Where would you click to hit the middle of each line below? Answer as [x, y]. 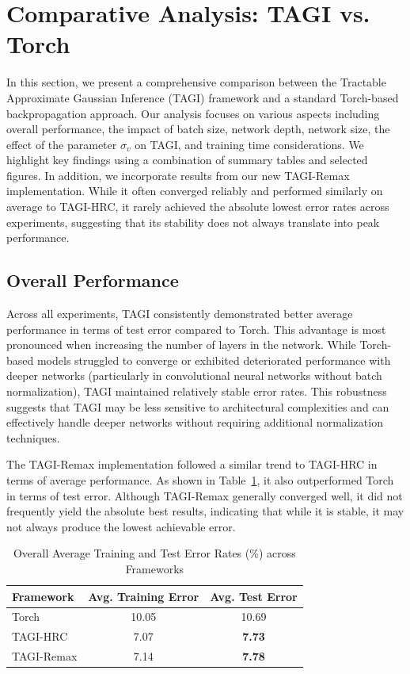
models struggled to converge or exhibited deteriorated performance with [214, 360]
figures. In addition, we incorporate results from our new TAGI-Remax [178, 175]
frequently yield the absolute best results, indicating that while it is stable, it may [205, 511]
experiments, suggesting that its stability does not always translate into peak [193, 222]
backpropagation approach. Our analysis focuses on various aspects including [193, 113]
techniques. [33, 437]
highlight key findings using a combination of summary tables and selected [187, 160]
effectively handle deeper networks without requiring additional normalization [195, 422]
